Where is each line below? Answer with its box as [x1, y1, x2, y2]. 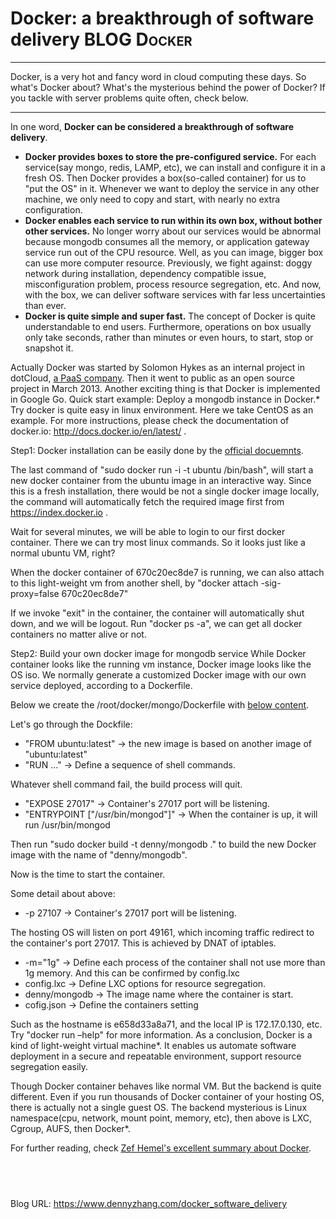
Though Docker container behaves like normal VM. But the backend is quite [10, 1080, 322, 1092]
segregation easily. [10, 1060, 89, 1072]
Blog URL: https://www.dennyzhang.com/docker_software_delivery [10, 1197, 288, 1209]
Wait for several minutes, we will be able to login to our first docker [10, 525, 286, 537]
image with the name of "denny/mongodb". [10, 848, 188, 861]
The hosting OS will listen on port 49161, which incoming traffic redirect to [10, 926, 315, 938]
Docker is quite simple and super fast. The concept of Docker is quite [24, 310, 316, 322]
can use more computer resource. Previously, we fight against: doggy [24, 257, 313, 269]
